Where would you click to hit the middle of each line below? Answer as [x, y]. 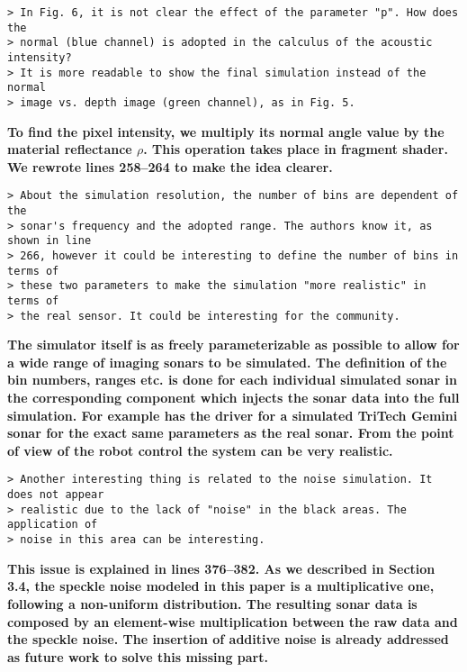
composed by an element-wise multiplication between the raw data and [233, 621]
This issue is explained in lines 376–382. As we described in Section [221, 568]
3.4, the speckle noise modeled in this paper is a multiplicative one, [221, 586]
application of [53, 525]
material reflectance [70, 149]
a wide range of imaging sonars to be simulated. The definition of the [227, 362]
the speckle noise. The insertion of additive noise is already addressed [228, 639]
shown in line [49, 241]
